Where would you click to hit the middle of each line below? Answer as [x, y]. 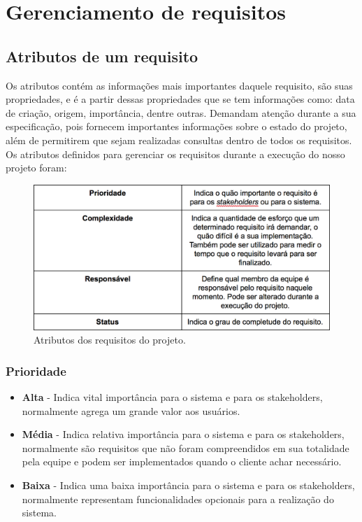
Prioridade [36, 371]
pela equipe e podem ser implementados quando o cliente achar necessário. [182, 461]
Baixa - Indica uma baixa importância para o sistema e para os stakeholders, [188, 485]
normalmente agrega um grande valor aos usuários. [131, 410]
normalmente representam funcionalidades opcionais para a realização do [178, 499]
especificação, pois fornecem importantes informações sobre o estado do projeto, [176, 126]
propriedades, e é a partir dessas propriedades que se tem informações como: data [180, 99]
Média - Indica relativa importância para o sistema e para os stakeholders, [183, 434]
